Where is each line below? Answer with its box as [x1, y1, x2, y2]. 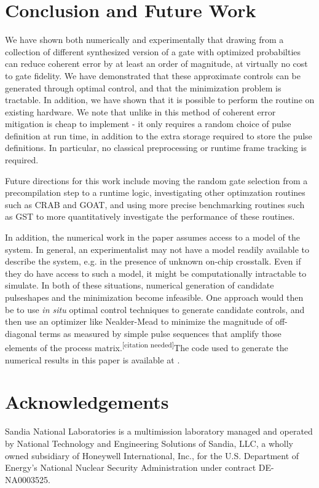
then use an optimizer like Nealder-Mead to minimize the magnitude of [5, 315, 273, 328]
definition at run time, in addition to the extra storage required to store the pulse [5, 129, 312, 142]
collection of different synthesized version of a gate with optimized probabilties [5, 45, 301, 58]
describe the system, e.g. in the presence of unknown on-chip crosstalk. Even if [5, 255, 301, 268]
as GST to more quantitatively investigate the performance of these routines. [5, 210, 295, 223]
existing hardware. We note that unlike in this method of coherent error [5, 105, 276, 118]
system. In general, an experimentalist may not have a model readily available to [5, 242, 309, 255]
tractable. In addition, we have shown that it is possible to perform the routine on [5, 93, 315, 106]
